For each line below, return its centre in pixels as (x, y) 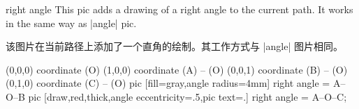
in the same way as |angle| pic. (71, 23)
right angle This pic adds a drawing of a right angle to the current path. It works (179, 9)
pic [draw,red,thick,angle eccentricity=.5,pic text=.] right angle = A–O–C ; (188, 96)
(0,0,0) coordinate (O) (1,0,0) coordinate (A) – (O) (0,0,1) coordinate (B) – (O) (177, 69)
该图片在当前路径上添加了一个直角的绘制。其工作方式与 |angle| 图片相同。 (174, 46)
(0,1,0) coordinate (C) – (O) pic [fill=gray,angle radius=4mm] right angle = (168, 83)
